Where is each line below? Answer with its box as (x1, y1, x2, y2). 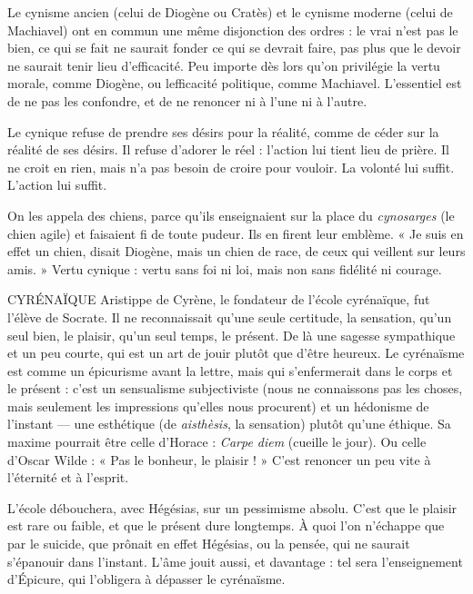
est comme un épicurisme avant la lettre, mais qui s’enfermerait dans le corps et (7, 361, 453, 380)
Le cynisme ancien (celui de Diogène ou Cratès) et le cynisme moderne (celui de (7, 3, 453, 21)
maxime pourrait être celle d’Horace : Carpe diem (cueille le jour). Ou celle (7, 432, 427, 451)
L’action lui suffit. (7, 175, 107, 194)
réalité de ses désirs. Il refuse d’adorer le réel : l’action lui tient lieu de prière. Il (7, 140, 449, 159)
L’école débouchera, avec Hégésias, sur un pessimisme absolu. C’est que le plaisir (7, 498, 458, 517)
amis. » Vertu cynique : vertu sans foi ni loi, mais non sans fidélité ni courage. (7, 259, 442, 278)
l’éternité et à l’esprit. (7, 468, 129, 487)
